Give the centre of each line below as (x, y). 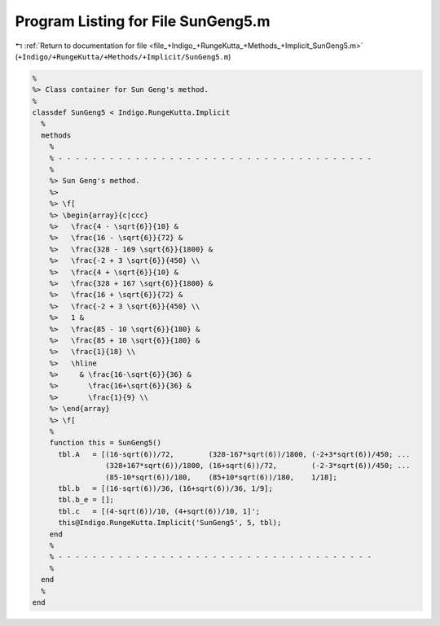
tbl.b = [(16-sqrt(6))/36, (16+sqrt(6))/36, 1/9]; (165, 488)
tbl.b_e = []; (86, 500)
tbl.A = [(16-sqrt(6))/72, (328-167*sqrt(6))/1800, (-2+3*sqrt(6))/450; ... (234, 454)
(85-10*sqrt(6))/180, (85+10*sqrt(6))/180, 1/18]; (221, 477)
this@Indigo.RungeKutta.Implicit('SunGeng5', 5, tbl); (170, 523)
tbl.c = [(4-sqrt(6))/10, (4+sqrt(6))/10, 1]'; (159, 511)
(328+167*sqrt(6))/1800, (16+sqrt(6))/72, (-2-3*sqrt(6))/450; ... (257, 466)
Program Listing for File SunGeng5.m (143, 21)
